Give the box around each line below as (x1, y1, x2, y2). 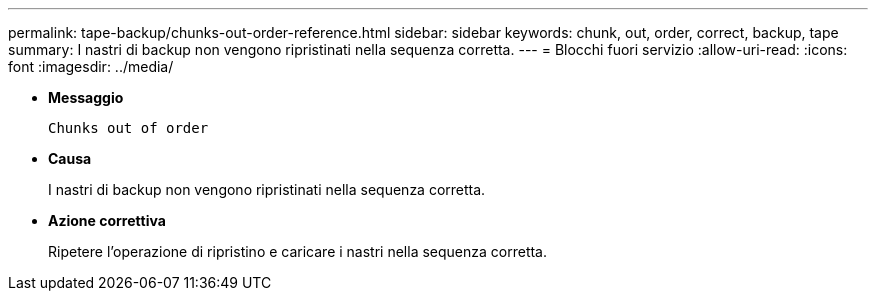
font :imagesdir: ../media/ (8, 58, 174, 75)
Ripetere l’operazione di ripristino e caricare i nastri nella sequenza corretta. (48, 243, 548, 260)
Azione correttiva (48, 212, 166, 229)
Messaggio (48, 89, 124, 106)
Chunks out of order (48, 120, 209, 136)
